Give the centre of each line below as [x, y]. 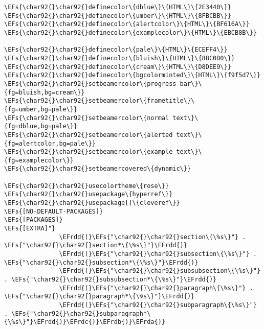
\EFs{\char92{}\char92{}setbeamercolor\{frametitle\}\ [100, 101]
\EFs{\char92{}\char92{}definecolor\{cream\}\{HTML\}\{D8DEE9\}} [118, 67]
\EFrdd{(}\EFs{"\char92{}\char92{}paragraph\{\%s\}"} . [156, 288]
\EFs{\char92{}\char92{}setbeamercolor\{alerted [89, 135]
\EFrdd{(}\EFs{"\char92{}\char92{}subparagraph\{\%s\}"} [158, 305]
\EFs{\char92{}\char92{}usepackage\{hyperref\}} [89, 194]
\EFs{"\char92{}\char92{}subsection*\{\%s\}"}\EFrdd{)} [101, 262]
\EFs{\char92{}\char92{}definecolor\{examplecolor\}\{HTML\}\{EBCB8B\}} [130, 32]
